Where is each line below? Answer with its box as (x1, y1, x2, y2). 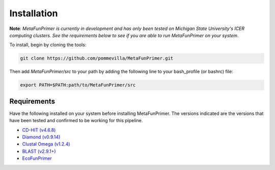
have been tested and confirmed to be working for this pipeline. (9, 118, 143, 124)
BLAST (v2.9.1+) (22, 148, 56, 154)
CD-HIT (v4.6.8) (22, 127, 56, 133)
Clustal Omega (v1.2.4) (22, 141, 71, 147)
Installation (9, 8, 58, 19)
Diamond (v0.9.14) (22, 134, 61, 140)
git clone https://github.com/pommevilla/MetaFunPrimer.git (20, 55, 174, 61)
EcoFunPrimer (22, 155, 52, 161)
